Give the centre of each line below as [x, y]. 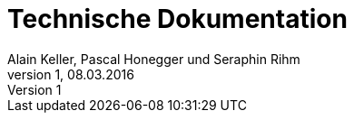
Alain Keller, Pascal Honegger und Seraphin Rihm [154, 59]
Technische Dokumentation [177, 19]
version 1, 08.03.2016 [71, 74]
